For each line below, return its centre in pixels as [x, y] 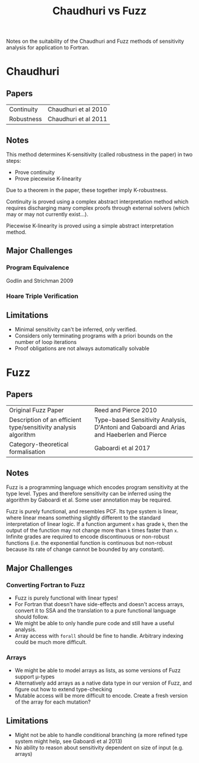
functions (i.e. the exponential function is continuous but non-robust [89, 543]
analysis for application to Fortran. [48, 48]
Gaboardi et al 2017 [122, 448]
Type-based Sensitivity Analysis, [140, 420]
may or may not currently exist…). [47, 214]
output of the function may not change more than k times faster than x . [92, 531]
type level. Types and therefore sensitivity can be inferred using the [89, 494]
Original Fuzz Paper [36, 410]
